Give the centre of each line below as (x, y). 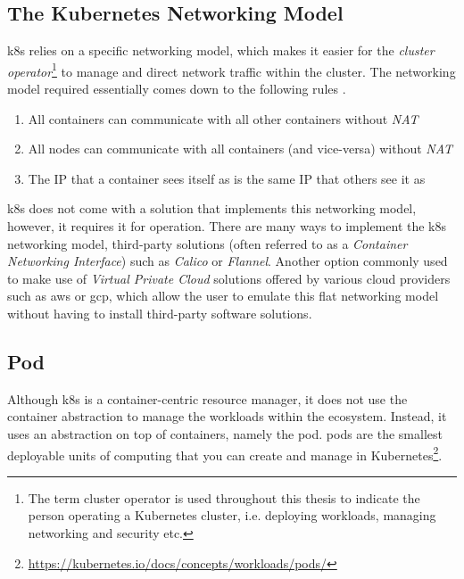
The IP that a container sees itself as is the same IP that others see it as (227, 178)
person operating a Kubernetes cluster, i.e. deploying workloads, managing (232, 515)
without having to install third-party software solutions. (160, 313)
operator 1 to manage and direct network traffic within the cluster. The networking (232, 70)
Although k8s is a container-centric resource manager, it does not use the (207, 398)
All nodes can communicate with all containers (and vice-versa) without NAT (240, 149)
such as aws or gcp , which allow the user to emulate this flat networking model (223, 296)
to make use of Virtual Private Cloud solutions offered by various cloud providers (229, 278)
